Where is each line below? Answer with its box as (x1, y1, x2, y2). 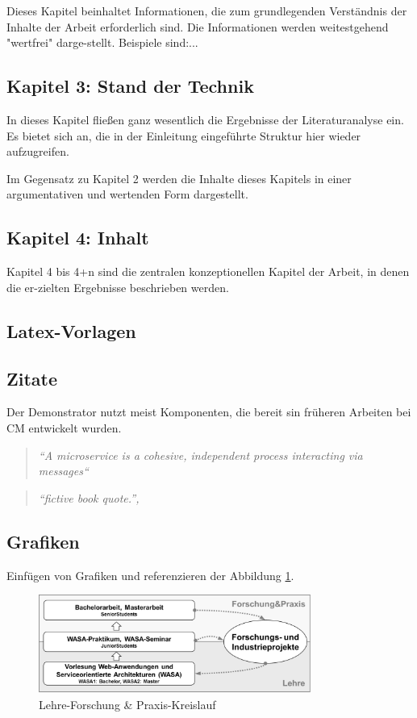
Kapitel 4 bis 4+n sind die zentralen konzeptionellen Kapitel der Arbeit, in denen (6, 263, 410, 280)
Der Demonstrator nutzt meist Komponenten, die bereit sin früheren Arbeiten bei (6, 403, 411, 420)
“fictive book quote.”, (38, 489, 140, 506)
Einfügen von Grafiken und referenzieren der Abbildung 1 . (6, 566, 294, 583)
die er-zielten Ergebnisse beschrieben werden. (6, 278, 229, 295)
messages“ (38, 462, 89, 479)
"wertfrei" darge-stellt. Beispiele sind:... (6, 34, 198, 51)
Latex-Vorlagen (6, 318, 136, 343)
